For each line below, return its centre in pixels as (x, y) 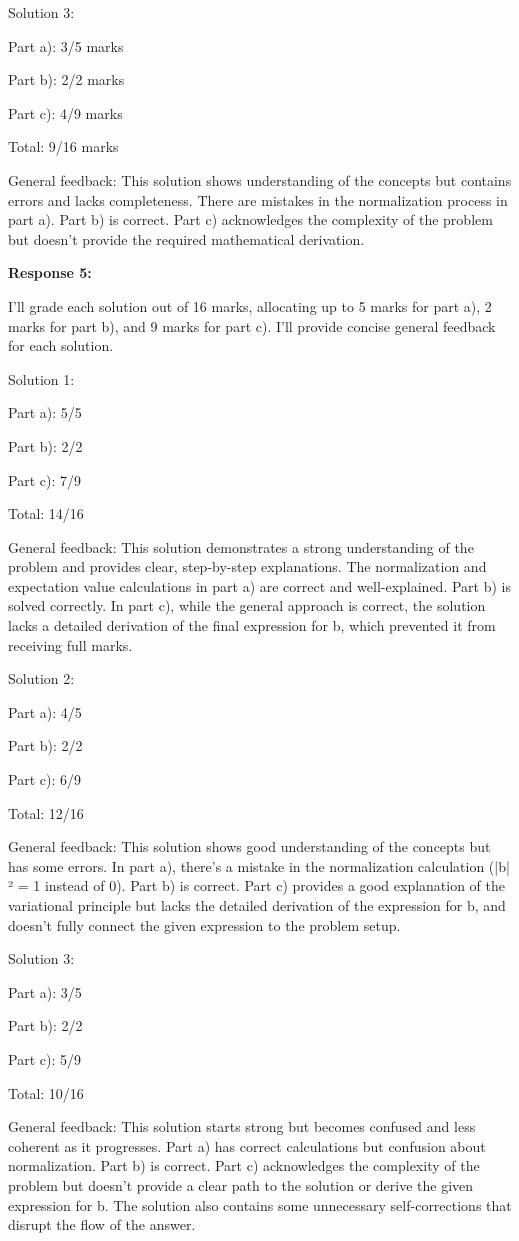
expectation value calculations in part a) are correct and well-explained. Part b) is (259, 585)
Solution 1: (41, 378)
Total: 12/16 (46, 812)
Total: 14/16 (46, 513)
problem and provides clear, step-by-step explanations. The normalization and (247, 566)
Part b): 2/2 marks (66, 79)
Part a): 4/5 (45, 711)
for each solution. (61, 345)
